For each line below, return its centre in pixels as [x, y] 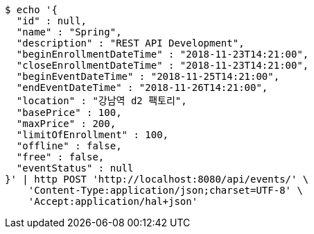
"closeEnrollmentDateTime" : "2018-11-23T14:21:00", [163, 65]
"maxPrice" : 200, [66, 124]
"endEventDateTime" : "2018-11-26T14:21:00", [142, 87]
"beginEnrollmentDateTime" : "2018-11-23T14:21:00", [163, 54]
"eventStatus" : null [75, 168]
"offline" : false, [69, 146]
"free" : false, [60, 157]
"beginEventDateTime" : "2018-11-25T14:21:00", [148, 76]
